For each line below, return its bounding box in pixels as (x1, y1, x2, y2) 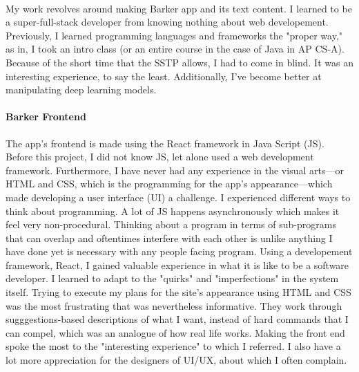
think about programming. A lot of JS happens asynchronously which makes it (6, 203, 340, 218)
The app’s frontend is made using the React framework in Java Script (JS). (6, 136, 324, 150)
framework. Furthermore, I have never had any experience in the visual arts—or (6, 162, 344, 177)
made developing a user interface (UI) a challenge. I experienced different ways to (6, 189, 351, 204)
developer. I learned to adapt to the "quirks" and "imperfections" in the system (6, 271, 339, 286)
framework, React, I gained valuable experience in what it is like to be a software (6, 257, 349, 272)
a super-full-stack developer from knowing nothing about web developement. (6, 15, 329, 29)
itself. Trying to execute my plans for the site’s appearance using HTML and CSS (6, 285, 351, 299)
